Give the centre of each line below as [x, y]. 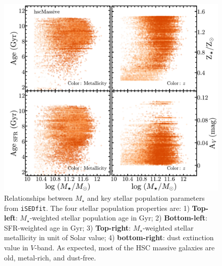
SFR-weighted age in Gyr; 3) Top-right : [67, 227]
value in [16, 247]
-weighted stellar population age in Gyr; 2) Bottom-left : [118, 218]
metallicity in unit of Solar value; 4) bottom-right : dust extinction [109, 237]
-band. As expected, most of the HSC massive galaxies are [125, 247]
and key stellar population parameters [146, 197]
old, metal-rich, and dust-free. [50, 257]
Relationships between [39, 197]
